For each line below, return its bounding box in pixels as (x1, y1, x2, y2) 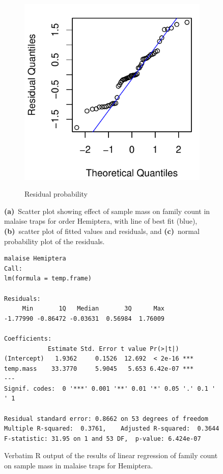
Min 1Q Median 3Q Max (22, 305, 164, 313)
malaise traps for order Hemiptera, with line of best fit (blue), (4, 216, 198, 226)
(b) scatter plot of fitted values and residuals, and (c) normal (4, 225, 200, 236)
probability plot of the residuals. (4, 235, 105, 246)
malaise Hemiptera (4, 255, 66, 263)
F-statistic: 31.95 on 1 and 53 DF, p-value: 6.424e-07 (4, 435, 201, 442)
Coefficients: (4, 335, 52, 342)
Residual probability (24, 188, 88, 199)
